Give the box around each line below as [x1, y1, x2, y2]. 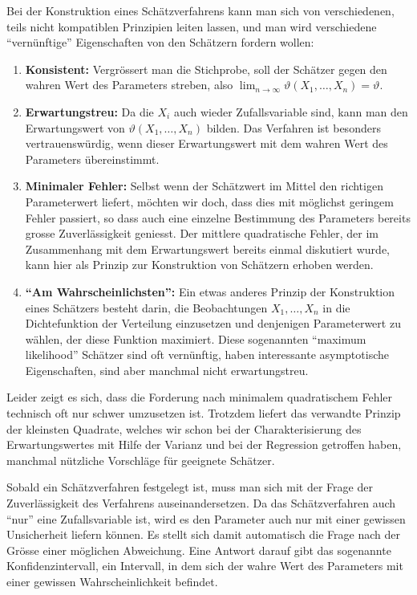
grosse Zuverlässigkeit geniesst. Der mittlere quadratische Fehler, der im [25, 225, 379, 242]
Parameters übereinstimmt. [25, 150, 160, 167]
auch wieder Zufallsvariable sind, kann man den [173, 103, 408, 120]
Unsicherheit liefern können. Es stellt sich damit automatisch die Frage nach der [6, 526, 400, 543]
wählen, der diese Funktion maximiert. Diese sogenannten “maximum [25, 330, 366, 347]
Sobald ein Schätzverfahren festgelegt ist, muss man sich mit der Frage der [6, 479, 373, 495]
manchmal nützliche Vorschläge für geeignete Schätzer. [6, 451, 275, 468]
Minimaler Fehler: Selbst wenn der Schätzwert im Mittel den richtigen [25, 177, 383, 194]
